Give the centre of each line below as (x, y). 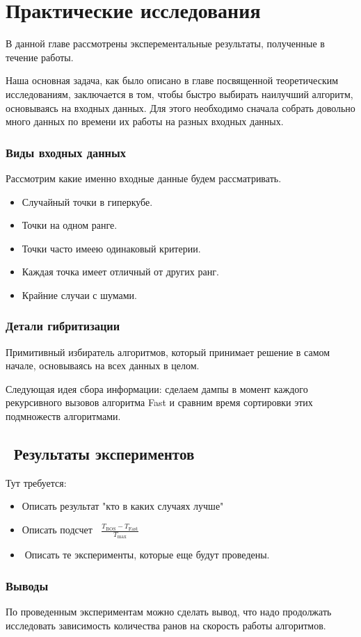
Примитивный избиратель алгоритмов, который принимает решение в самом (168, 352)
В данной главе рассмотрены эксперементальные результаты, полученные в (165, 43)
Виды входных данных (66, 152)
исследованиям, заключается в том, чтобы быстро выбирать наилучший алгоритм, (179, 94)
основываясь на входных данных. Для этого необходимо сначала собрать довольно (180, 107)
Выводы (27, 585)
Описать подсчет (57, 530)
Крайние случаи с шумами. (80, 295)
